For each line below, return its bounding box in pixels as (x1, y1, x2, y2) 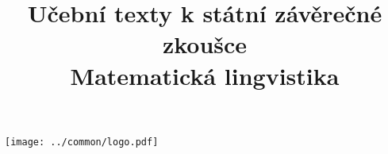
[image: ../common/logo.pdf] (5, 136, 159, 148)
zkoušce (162, 28, 248, 60)
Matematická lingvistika (70, 59, 340, 91)
